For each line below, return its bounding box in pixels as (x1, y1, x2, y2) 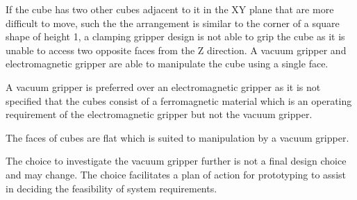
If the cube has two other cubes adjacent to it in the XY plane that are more (6, 2, 334, 16)
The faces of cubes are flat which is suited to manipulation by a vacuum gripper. (6, 130, 349, 144)
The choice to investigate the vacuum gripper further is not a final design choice (6, 153, 347, 168)
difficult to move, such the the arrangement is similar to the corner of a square (6, 15, 340, 30)
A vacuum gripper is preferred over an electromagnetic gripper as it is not (6, 79, 321, 94)
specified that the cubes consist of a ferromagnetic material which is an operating (6, 93, 352, 108)
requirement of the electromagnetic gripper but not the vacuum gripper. (6, 107, 313, 122)
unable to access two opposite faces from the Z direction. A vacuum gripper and (6, 42, 347, 57)
